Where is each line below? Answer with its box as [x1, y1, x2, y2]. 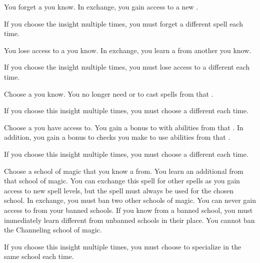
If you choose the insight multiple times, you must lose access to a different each [4, 62, 250, 72]
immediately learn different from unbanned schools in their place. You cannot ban [4, 214, 255, 225]
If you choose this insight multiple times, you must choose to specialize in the [4, 241, 241, 251]
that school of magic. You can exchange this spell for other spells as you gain [4, 175, 240, 186]
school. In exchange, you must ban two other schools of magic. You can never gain [4, 195, 256, 205]
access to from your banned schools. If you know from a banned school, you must [4, 204, 253, 215]
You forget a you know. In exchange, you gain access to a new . [4, 2, 198, 12]
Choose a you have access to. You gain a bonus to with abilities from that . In [4, 122, 243, 132]
